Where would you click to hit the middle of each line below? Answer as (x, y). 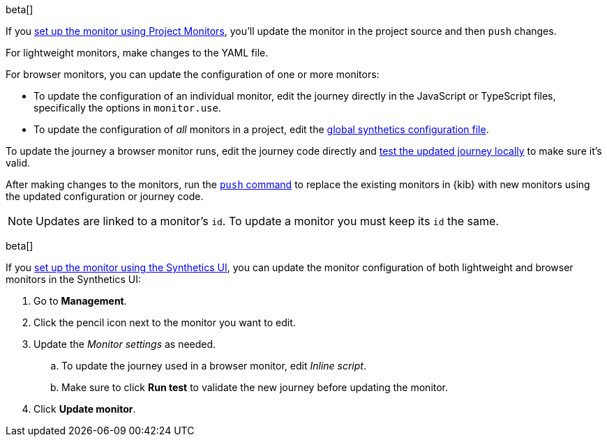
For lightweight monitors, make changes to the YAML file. (137, 53)
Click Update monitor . (85, 409)
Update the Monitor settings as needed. (125, 344)
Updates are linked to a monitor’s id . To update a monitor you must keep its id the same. (267, 221)
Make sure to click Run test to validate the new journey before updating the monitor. (255, 387)
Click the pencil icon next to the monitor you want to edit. (165, 322)
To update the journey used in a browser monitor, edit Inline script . (214, 366)
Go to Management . (80, 301)
